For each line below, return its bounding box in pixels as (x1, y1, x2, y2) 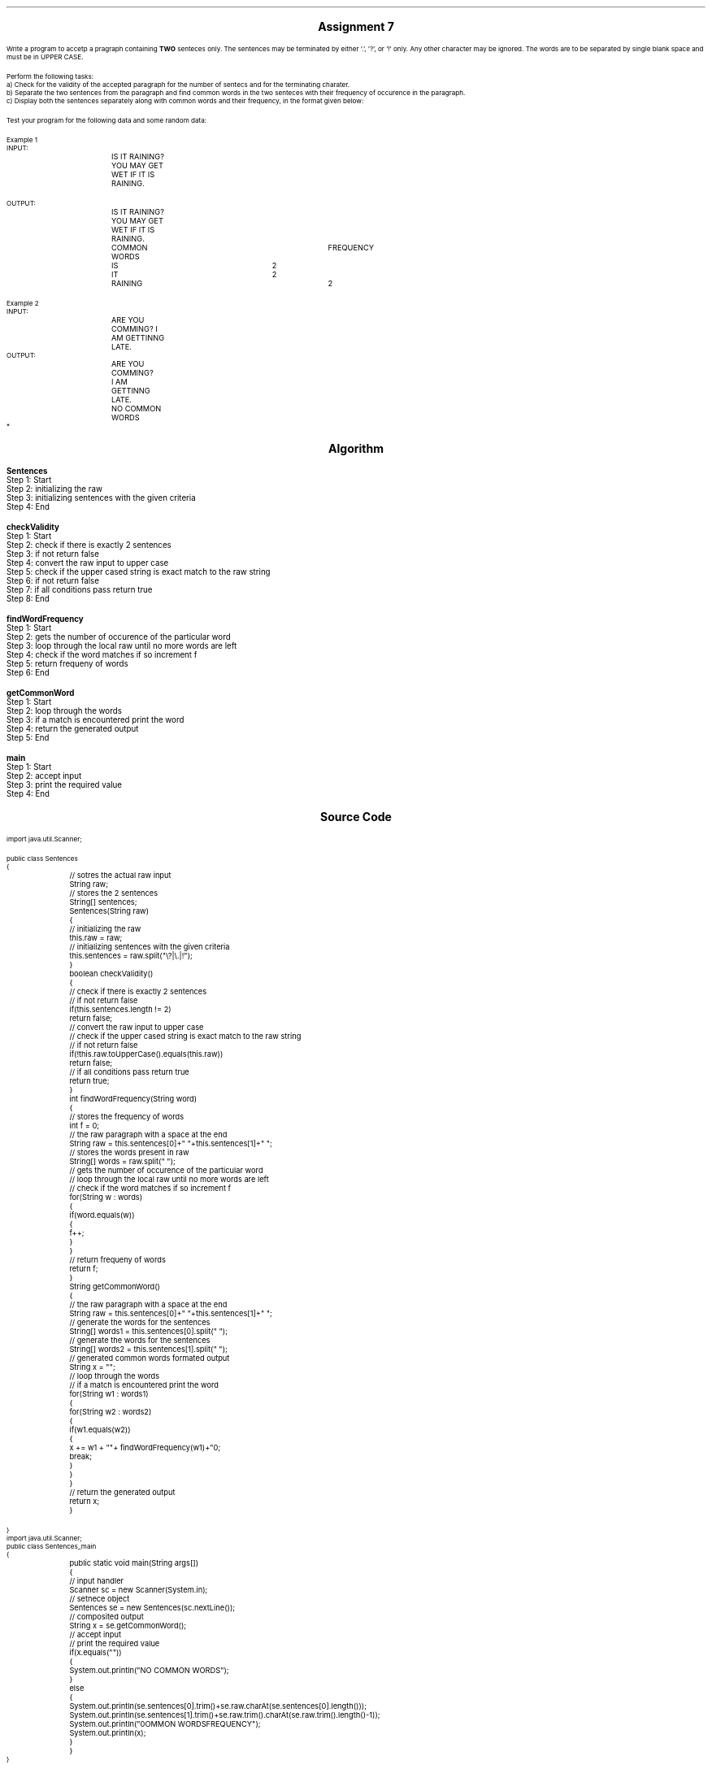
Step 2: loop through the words (7, 706, 122, 715)
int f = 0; (69, 1121, 100, 1130)
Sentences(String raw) (69, 906, 150, 915)
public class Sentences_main (7, 1542, 97, 1550)
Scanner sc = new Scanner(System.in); (69, 1585, 208, 1594)
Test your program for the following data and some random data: (7, 116, 207, 124)
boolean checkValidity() (69, 969, 154, 978)
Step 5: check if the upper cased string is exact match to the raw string (7, 567, 271, 576)
